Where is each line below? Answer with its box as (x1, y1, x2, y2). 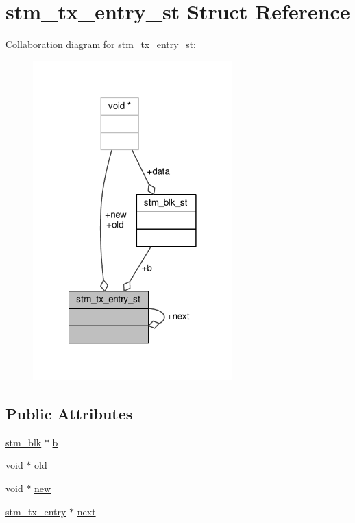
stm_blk (5, 435, 42, 449)
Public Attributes (5, 403, 133, 424)
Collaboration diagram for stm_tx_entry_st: (5, 37, 197, 51)
